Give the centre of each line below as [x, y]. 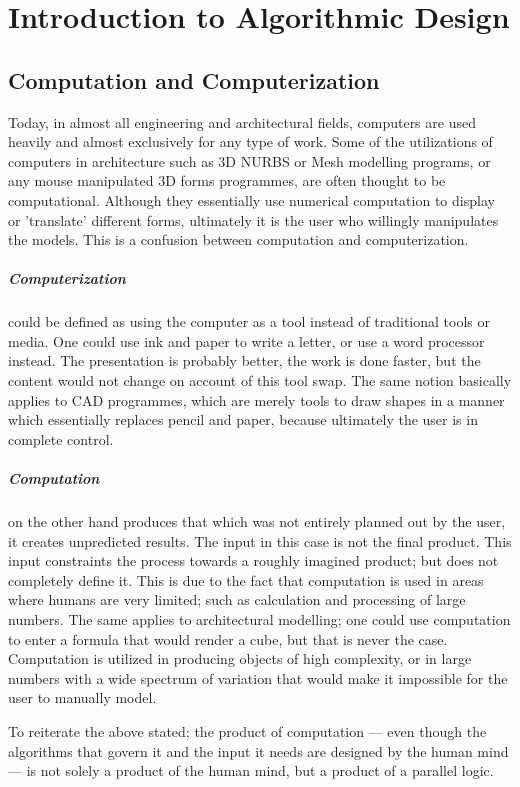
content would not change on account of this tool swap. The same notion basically [260, 380]
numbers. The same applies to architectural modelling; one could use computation [259, 618]
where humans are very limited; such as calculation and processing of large [237, 599]
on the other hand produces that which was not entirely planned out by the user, [257, 521]
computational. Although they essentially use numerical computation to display [251, 199]
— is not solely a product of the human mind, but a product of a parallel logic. [251, 770]
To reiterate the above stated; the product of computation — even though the [247, 730]
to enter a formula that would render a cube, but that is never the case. [228, 638]
